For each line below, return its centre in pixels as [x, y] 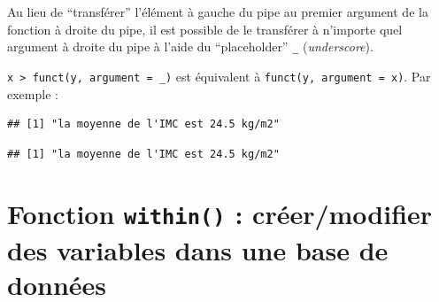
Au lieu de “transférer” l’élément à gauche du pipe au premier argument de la [218, 12]
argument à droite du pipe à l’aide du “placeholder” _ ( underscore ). [190, 46]
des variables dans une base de [198, 249]
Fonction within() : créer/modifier [220, 214]
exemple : [33, 93]
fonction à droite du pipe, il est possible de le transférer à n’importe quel [205, 29]
